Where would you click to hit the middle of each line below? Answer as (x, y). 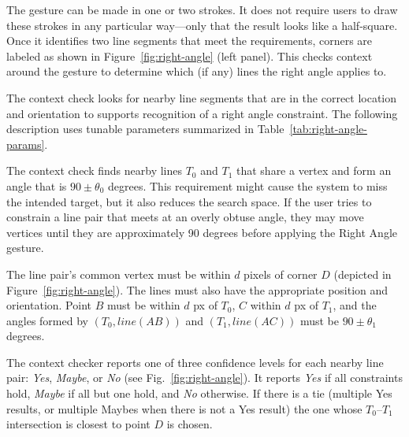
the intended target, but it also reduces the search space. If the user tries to (189, 201)
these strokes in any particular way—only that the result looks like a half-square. (202, 25)
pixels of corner (281, 274)
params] (26, 144)
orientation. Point (49, 305)
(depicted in (363, 274)
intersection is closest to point (78, 424)
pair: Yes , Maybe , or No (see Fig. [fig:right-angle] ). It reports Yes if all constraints (204, 378)
